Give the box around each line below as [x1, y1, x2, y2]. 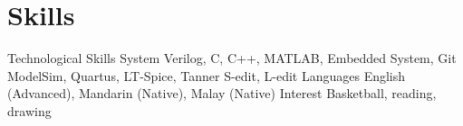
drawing [7, 101, 52, 120]
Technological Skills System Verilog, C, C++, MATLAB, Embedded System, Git [7, 49, 457, 67]
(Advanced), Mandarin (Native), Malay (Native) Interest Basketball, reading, [7, 84, 437, 103]
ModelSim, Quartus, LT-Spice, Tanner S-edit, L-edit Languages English [7, 66, 406, 85]
